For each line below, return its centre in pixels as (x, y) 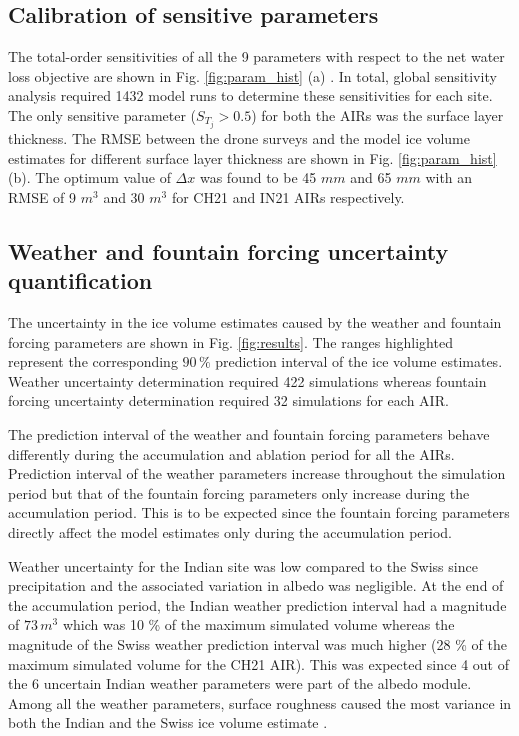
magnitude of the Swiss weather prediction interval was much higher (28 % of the (257, 643)
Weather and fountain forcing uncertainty (228, 250)
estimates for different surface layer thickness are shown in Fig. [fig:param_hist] (252, 157)
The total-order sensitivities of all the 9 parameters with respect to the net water (256, 56)
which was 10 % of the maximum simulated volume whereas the (258, 624)
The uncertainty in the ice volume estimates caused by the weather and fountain (255, 322)
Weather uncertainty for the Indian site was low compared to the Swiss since (243, 565)
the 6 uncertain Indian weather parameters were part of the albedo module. (240, 683)
